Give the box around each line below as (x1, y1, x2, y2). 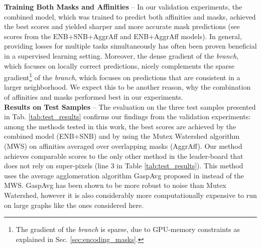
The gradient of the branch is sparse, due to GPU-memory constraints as (16, 224, 240, 234)
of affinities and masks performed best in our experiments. (4, 92, 183, 102)
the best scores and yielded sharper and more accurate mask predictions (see (4, 21, 240, 32)
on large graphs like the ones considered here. (4, 199, 144, 210)
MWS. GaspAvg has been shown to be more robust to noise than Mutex (4, 180, 226, 190)
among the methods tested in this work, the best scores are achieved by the (4, 121, 236, 131)
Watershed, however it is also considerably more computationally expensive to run (4, 189, 257, 200)
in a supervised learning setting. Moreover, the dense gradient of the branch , (4, 50, 238, 61)
